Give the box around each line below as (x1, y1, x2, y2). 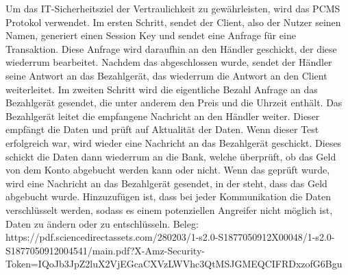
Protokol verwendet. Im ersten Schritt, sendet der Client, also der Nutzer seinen (5, 14, 341, 29)
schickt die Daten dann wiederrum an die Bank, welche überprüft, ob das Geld (5, 149, 336, 163)
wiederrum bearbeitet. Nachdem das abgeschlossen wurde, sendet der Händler (5, 55, 332, 69)
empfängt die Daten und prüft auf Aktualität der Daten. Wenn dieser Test (5, 122, 319, 136)
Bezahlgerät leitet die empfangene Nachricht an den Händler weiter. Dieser (5, 108, 320, 123)
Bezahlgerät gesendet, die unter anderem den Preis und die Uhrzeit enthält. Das (5, 95, 343, 110)
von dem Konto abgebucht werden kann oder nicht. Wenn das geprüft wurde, (5, 163, 330, 177)
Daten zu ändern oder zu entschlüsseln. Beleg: (5, 216, 199, 230)
